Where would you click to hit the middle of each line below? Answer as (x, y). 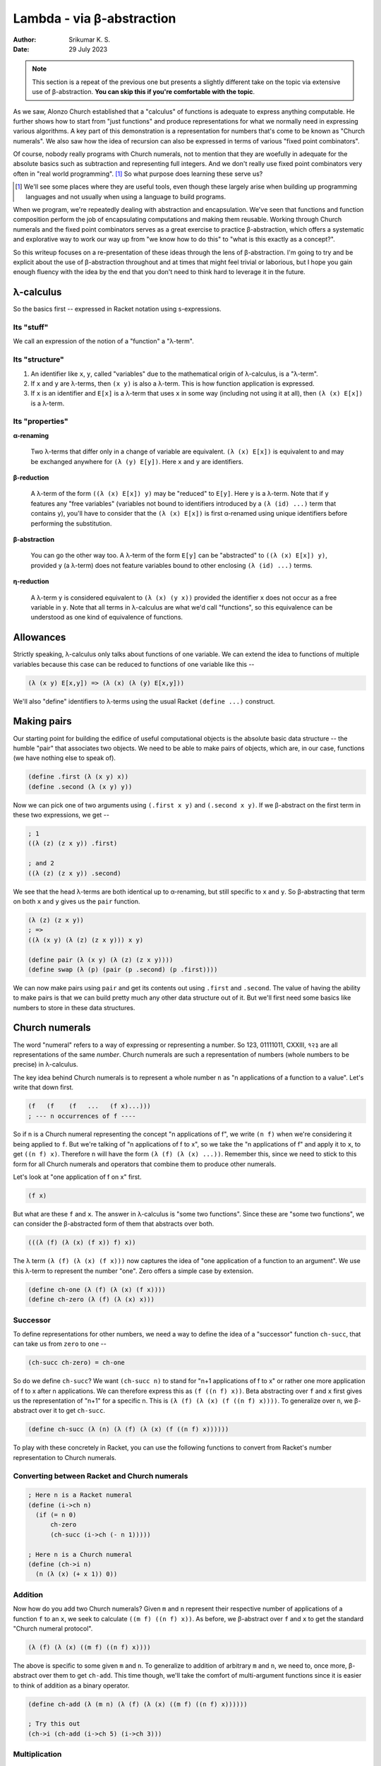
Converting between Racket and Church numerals (101, 1476)
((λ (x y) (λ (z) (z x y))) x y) (86, 940)
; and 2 (41, 863)
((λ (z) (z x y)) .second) (74, 873)
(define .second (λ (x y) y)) (80, 787)
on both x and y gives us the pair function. (77, 901)
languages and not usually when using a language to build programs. (126, 196)
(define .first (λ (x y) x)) (78, 777)
